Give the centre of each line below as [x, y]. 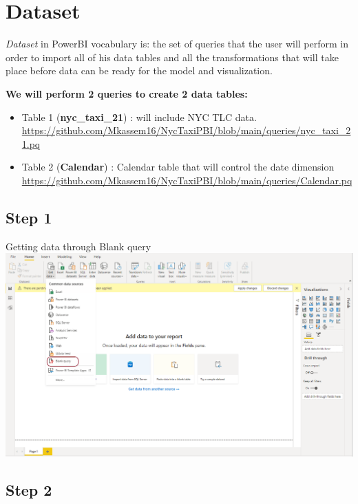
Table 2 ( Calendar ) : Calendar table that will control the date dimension [178, 167]
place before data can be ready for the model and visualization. [139, 70]
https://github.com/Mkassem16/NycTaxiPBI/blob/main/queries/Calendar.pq [187, 180]
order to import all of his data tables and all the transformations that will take [172, 57]
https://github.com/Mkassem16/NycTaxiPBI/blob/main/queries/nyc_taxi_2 [186, 130]
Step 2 [29, 490]
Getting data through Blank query [78, 246]
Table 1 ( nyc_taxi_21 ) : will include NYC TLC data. [139, 117]
